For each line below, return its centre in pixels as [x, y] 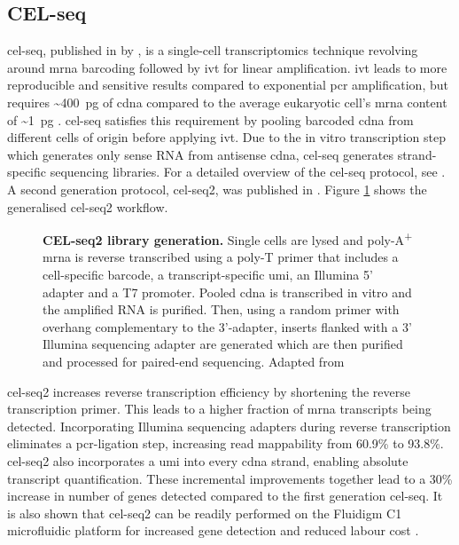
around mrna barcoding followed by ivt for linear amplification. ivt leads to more [227, 67]
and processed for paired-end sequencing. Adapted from [194, 361]
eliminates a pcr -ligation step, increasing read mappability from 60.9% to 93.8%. [226, 443]
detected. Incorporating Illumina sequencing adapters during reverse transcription [229, 426]
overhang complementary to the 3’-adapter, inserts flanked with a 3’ [227, 326]
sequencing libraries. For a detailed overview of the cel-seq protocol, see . [248, 172]
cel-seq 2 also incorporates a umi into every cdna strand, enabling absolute [208, 460]
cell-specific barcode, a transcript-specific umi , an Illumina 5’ [208, 274]
